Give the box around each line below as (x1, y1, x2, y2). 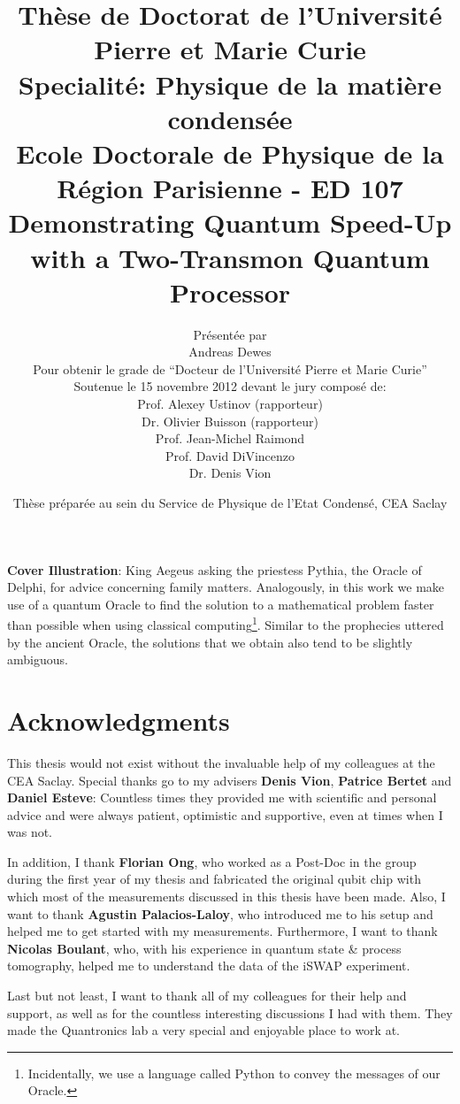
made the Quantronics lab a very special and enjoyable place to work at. (7, 1021, 400, 1039)
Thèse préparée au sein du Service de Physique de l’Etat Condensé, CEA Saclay (12, 493, 448, 511)
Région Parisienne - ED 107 (57, 170, 403, 206)
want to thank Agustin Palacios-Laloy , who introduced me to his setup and (7, 904, 433, 923)
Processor (169, 273, 291, 310)
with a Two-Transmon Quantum (30, 239, 430, 275)
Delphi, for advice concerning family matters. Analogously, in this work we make (7, 578, 445, 596)
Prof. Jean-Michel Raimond (155, 429, 305, 448)
